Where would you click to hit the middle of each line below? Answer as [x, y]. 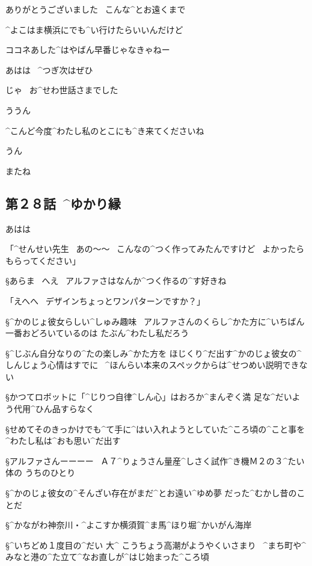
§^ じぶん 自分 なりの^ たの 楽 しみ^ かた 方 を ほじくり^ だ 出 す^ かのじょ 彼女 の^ [154, 353]
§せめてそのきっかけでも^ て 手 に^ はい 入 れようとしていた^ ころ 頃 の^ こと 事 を [155, 429]
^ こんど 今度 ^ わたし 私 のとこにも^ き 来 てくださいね [105, 130]
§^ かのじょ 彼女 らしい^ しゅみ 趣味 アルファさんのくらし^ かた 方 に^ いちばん [155, 321]
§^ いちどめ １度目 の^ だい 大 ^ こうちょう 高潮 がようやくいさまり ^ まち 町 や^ [156, 545]
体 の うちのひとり [41, 472]
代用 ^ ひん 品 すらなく [54, 409]
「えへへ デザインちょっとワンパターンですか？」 [105, 300]
